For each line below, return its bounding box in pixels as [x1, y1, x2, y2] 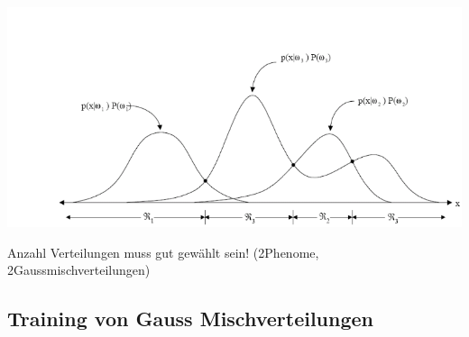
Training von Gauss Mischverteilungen [7, 305, 374, 332]
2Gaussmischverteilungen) [7, 260, 151, 279]
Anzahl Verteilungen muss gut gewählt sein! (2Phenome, [7, 242, 319, 261]
